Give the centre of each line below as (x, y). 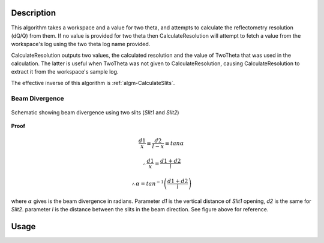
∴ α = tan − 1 (148, 183)
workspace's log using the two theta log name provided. (81, 44)
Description (34, 13)
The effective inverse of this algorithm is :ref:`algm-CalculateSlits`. (93, 83)
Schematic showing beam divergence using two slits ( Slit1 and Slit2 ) (95, 112)
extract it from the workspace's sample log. (65, 72)
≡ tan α (174, 143)
